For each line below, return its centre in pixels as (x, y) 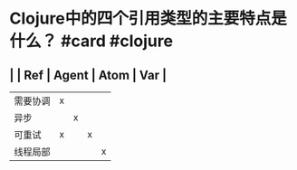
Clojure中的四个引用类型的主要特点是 (148, 19)
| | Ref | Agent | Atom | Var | (88, 75)
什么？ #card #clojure (91, 41)
